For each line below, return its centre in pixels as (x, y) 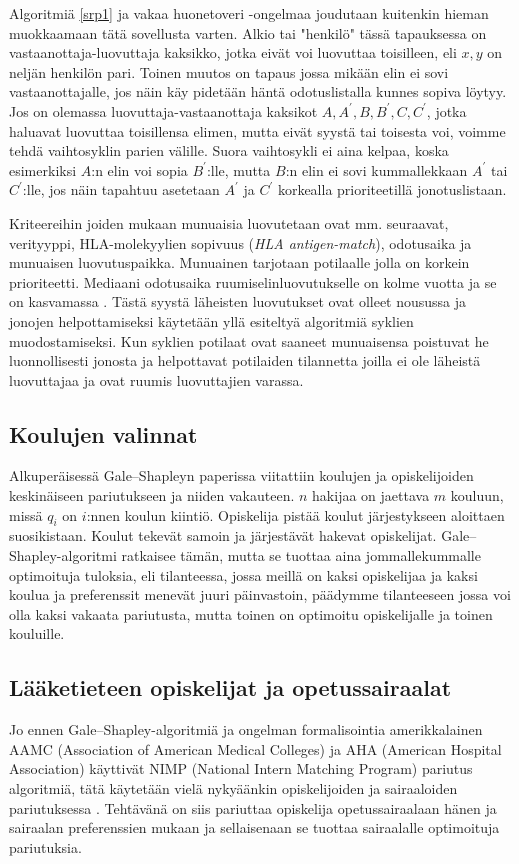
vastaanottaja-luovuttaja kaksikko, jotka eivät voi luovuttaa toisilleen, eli (233, 52)
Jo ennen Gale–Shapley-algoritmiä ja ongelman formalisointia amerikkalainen (246, 729)
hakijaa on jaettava (371, 495)
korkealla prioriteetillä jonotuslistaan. (392, 189)
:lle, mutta (238, 169)
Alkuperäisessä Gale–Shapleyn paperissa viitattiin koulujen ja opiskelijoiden (241, 475)
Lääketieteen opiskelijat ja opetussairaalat (230, 687)
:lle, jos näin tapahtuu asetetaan (121, 189)
